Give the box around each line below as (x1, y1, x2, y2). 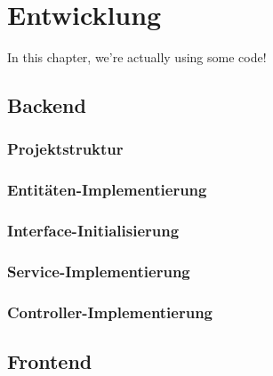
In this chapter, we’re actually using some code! (7, 48, 267, 67)
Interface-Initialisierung (7, 220, 180, 242)
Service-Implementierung (7, 260, 190, 282)
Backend (7, 92, 86, 119)
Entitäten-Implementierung (7, 179, 207, 201)
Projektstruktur (7, 138, 124, 160)
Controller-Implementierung (7, 300, 213, 323)
